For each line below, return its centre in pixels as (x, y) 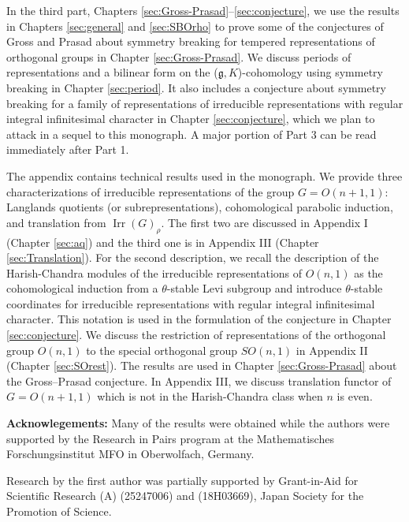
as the (368, 272)
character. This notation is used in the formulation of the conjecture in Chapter (199, 319)
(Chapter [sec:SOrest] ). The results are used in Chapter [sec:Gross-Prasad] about (202, 365)
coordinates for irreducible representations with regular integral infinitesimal (191, 303)
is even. (355, 396)
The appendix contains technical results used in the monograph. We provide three (204, 175)
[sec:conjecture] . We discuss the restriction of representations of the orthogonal (196, 335)
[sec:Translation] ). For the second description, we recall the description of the (193, 257)
